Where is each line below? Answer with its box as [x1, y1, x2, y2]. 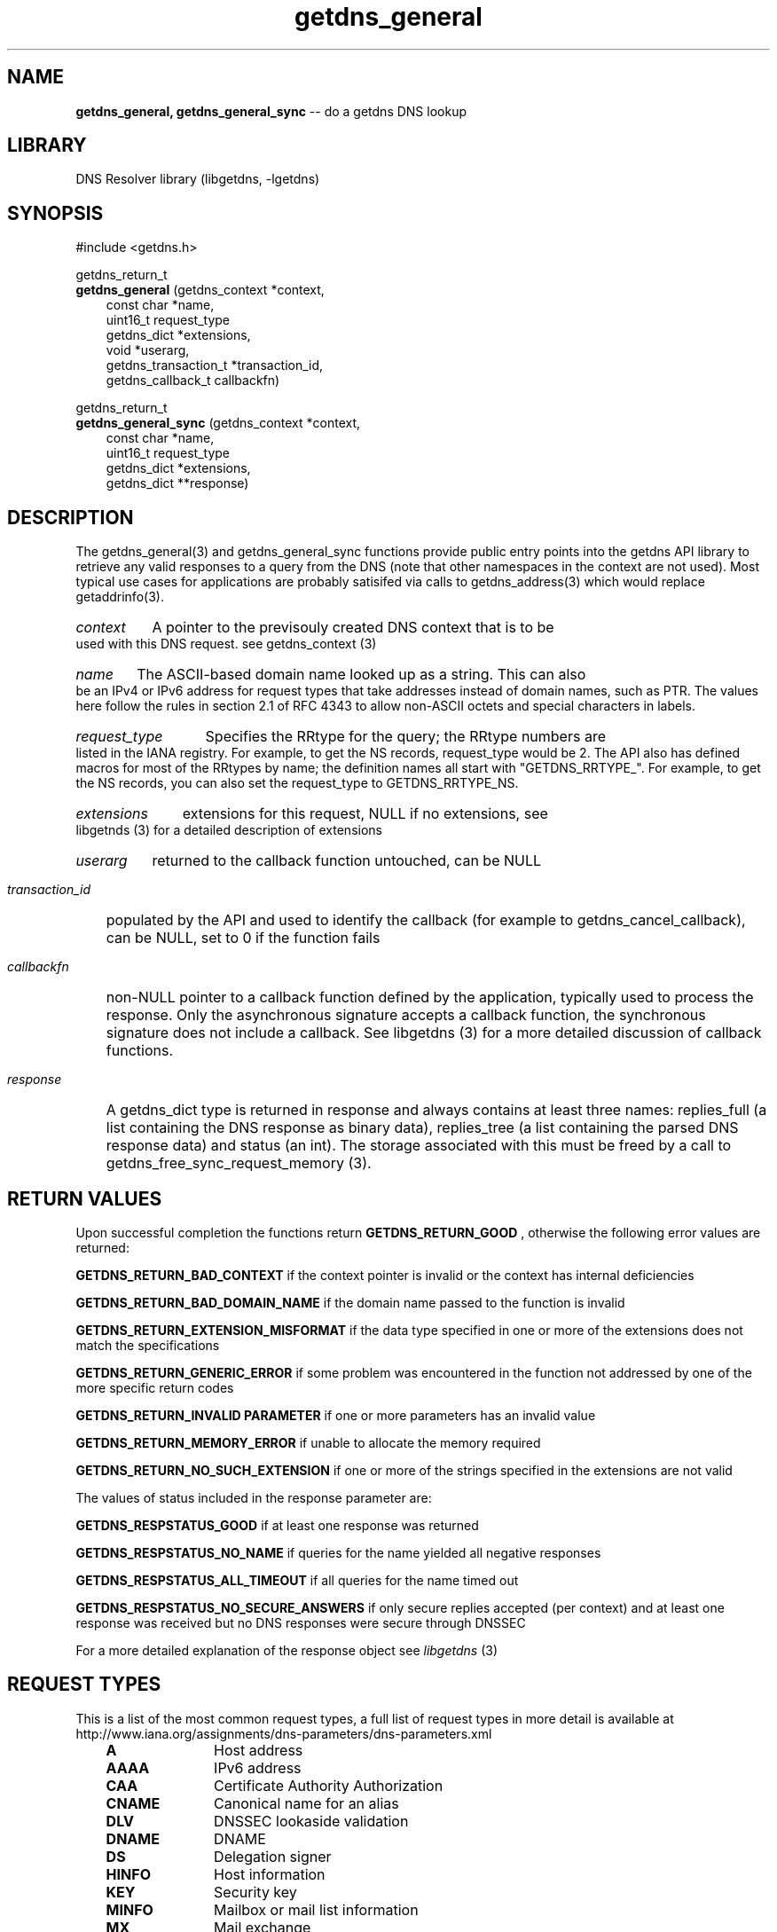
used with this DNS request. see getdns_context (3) [75, 636, 377, 652]
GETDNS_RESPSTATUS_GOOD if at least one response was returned [75, 1517, 479, 1533]
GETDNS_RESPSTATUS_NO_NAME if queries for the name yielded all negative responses [75, 1544, 601, 1560]
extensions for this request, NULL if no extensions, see [182, 805, 548, 823]
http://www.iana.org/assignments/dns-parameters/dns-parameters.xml [75, 1725, 492, 1741]
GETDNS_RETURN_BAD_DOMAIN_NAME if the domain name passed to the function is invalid [75, 1294, 625, 1310]
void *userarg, [106, 342, 190, 358]
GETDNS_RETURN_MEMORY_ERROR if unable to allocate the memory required [75, 1434, 541, 1450]
